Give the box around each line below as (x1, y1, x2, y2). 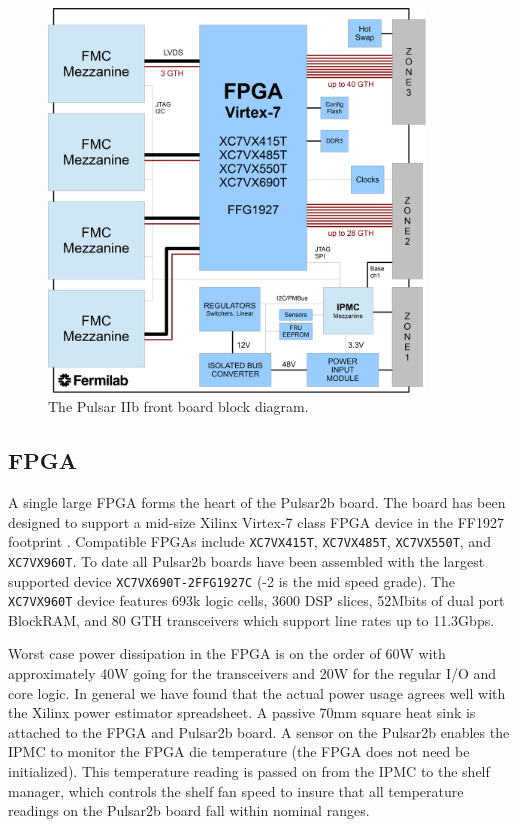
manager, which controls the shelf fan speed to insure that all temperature (8, 780, 464, 801)
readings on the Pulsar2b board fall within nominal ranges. (8, 800, 370, 821)
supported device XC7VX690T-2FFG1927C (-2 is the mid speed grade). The (8, 570, 456, 591)
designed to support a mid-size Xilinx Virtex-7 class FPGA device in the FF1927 (8, 511, 504, 532)
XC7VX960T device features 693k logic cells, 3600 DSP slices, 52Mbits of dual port (8, 590, 505, 611)
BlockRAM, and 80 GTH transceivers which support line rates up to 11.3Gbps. (8, 609, 495, 630)
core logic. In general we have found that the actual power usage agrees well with (8, 682, 506, 703)
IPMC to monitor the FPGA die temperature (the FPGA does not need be (8, 741, 470, 762)
